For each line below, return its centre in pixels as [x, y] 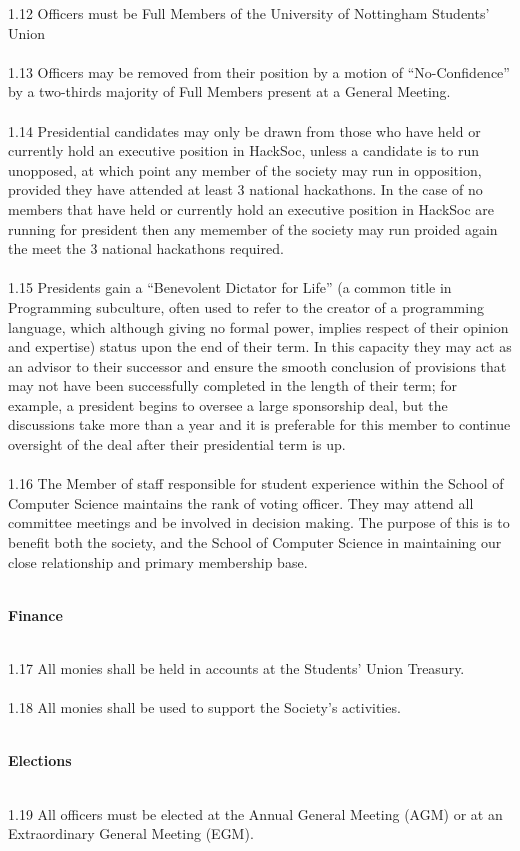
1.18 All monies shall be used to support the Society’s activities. [204, 707]
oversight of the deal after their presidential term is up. [177, 444]
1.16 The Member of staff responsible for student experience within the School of [256, 483]
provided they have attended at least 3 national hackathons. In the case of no [245, 189]
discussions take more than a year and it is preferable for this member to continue [259, 424]
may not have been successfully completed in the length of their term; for [233, 385]
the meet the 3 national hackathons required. [146, 248]
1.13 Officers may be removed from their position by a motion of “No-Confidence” [259, 71]
